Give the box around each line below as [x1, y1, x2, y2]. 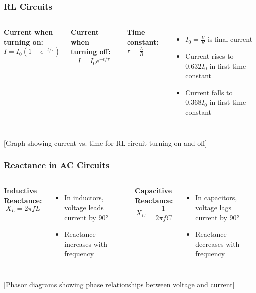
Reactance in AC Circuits [4, 159, 110, 171]
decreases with [195, 238, 240, 249]
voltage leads [64, 202, 104, 213]
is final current [207, 34, 253, 44]
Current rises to [185, 51, 234, 61]
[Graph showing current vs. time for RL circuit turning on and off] [4, 137, 207, 148]
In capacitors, [195, 192, 237, 203]
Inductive [4, 185, 37, 196]
